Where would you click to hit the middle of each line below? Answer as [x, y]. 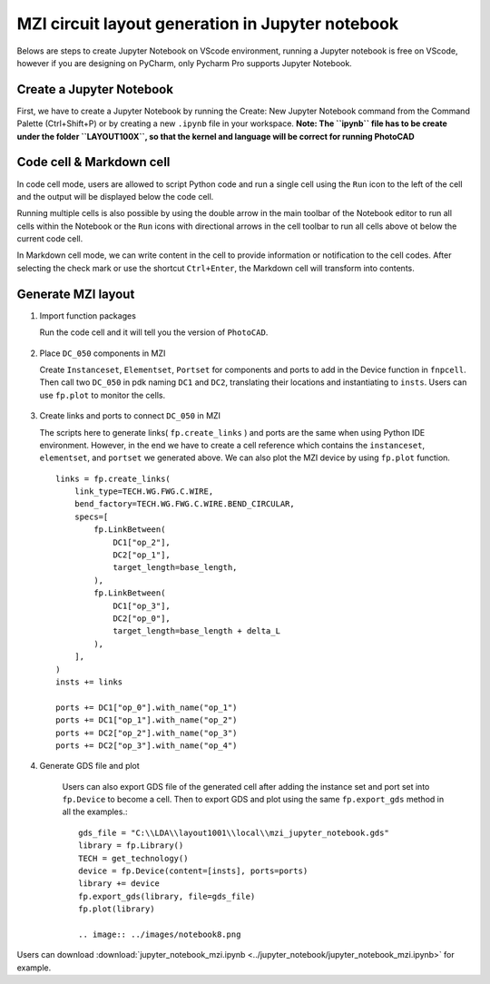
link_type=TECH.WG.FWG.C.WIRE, [144, 492]
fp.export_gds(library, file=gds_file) [167, 896]
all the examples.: [95, 812]
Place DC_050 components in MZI [103, 353]
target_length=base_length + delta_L [197, 631]
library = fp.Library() [131, 846]
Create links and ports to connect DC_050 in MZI [130, 416]
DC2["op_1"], [142, 555]
